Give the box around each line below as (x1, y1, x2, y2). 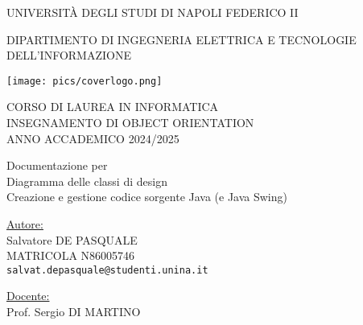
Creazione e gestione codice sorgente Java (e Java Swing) (6, 188, 287, 205)
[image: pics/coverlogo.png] (6, 75, 163, 87)
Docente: (6, 287, 50, 304)
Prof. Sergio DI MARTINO (6, 303, 141, 320)
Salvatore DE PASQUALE (6, 231, 138, 248)
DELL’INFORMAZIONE (6, 47, 131, 64)
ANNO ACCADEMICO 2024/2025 (6, 130, 179, 146)
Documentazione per (6, 157, 108, 174)
